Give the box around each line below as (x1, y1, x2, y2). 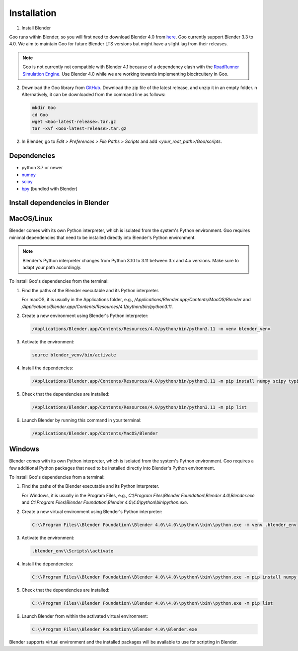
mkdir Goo (32, 105, 56, 110)
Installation (9, 7, 57, 18)
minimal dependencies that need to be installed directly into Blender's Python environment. (9, 234, 196, 240)
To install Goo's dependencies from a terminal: (9, 474, 105, 480)
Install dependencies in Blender (9, 199, 109, 207)
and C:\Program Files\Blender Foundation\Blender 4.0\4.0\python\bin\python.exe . (21, 499, 188, 505)
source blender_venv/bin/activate (32, 352, 116, 358)
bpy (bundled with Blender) (21, 186, 78, 192)
